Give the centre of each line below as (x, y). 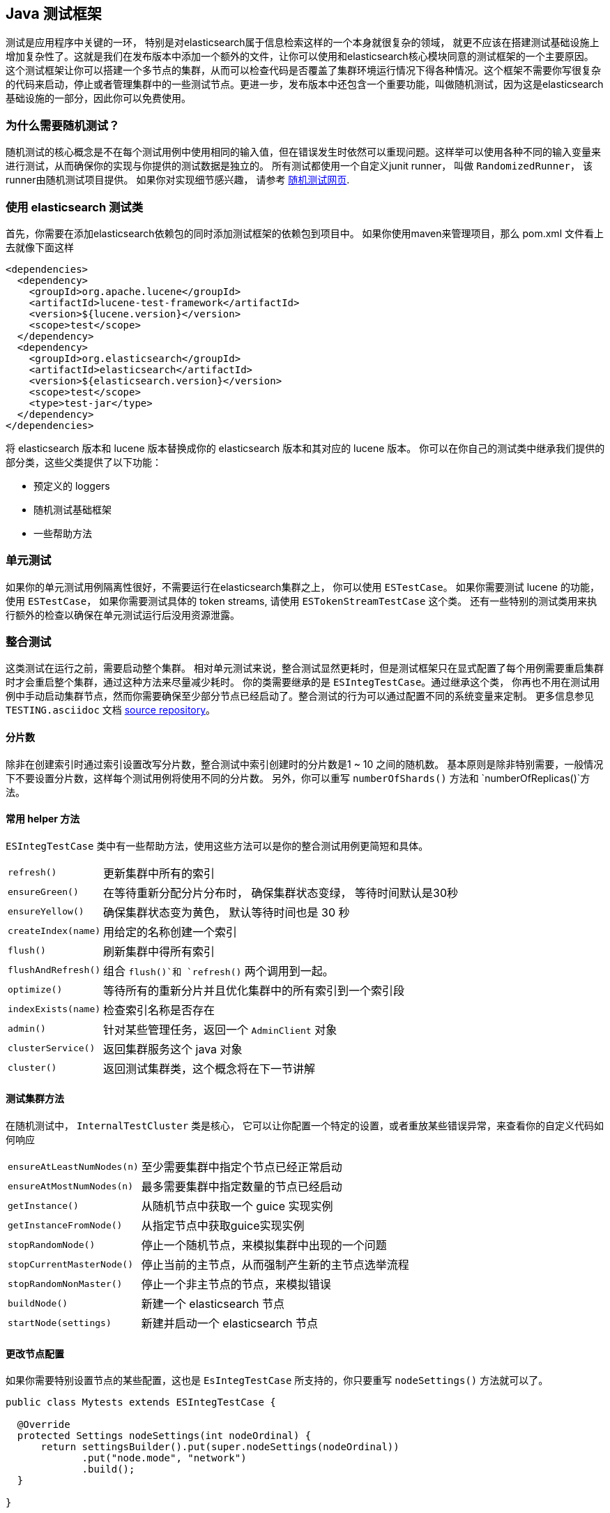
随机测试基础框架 (73, 509)
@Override (44, 1425)
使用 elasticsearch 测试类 (75, 207)
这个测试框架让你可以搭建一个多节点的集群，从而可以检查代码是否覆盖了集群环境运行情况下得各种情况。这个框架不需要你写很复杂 (303, 70)
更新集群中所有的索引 (159, 873)
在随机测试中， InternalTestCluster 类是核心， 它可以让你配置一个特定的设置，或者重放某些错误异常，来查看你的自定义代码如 (305, 1126)
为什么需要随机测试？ (63, 125)
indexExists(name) (54, 1009)
